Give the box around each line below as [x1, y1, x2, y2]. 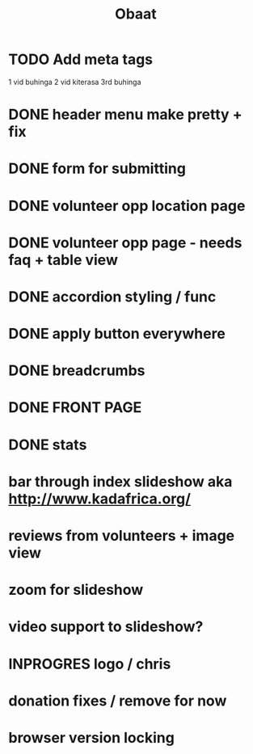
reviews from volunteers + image [8, 527, 235, 545]
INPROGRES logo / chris [8, 655, 171, 673]
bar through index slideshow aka [8, 472, 233, 491]
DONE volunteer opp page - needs [8, 234, 242, 251]
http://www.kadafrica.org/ [8, 490, 192, 508]
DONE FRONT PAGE [8, 398, 142, 417]
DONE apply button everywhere [8, 325, 226, 343]
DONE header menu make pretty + [8, 106, 242, 124]
